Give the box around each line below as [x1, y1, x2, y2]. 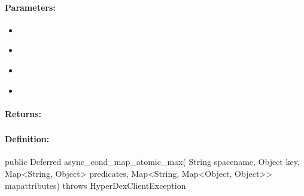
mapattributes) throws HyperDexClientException [5, 179, 186, 191]
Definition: [5, 133, 50, 145]
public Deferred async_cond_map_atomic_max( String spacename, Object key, [5, 155, 300, 168]
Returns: [5, 107, 42, 120]
